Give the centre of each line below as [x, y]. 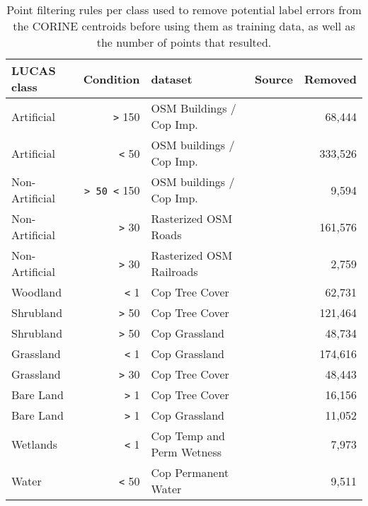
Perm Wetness [186, 452]
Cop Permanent [190, 472]
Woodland [37, 292]
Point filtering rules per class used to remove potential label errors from [184, 10]
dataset [172, 79]
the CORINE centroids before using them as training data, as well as [184, 26]
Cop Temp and [188, 436]
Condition [111, 79]
